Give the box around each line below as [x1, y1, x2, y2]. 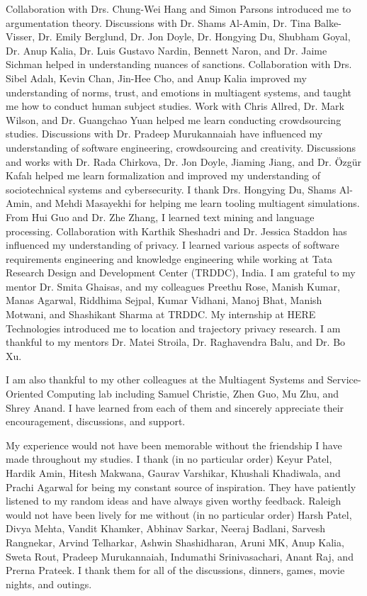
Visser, [6, 29, 35, 44]
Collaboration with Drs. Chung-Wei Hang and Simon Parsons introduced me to [6, 1, 351, 16]
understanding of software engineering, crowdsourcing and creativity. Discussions [6, 140, 356, 154]
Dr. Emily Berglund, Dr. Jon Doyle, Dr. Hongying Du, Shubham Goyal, [38, 29, 351, 44]
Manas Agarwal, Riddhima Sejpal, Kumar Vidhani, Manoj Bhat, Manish [6, 293, 322, 308]
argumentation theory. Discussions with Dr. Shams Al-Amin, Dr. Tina [6, 15, 311, 30]
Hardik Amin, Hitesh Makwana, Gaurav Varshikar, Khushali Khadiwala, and [6, 466, 341, 480]
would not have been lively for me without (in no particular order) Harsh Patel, [6, 507, 352, 522]
